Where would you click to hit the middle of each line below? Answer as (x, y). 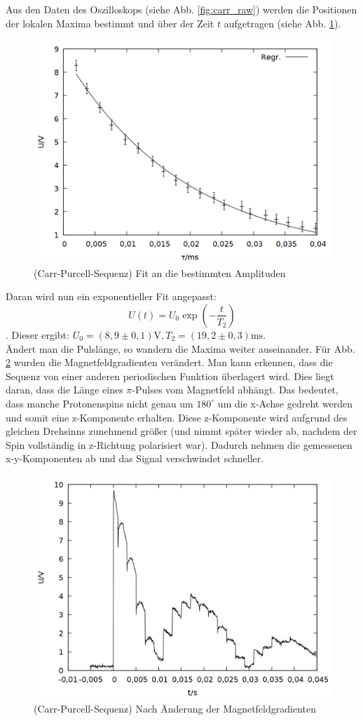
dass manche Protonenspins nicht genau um (100, 403)
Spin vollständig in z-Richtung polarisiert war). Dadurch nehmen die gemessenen (179, 444)
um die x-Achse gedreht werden (285, 403)
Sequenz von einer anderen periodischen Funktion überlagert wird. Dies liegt (170, 376)
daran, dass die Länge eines (64, 390)
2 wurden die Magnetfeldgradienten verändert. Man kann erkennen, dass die (169, 362)
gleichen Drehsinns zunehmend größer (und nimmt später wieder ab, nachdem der (181, 431)
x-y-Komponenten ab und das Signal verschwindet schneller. (135, 458)
